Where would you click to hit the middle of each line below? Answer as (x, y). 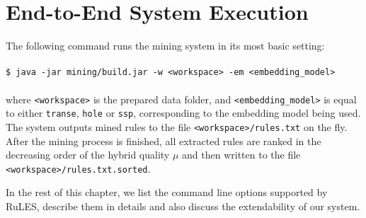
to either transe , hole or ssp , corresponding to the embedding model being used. (183, 113)
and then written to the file (241, 155)
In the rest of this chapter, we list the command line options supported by (167, 192)
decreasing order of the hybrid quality (88, 155)
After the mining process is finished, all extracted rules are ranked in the (164, 140)
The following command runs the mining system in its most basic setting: (165, 46)
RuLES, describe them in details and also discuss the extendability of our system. (183, 206)
